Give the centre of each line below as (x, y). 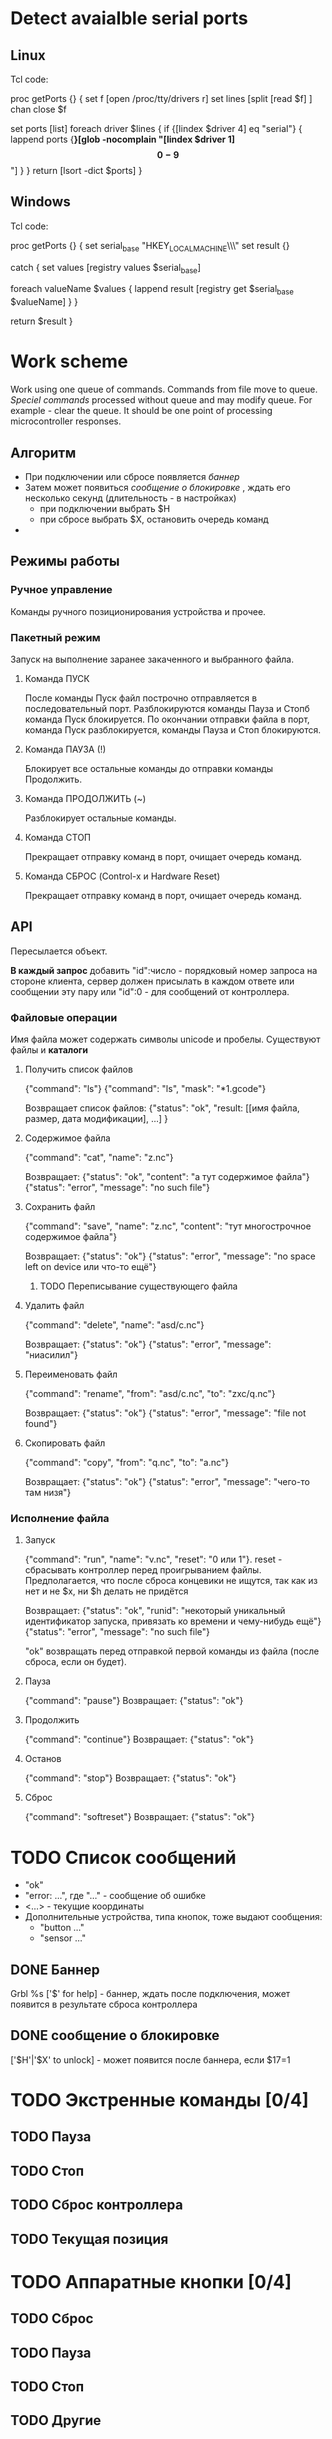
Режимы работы (65, 561)
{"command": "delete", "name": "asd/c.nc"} (114, 1325)
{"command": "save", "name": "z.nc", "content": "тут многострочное (168, 1226)
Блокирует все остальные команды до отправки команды (149, 768)
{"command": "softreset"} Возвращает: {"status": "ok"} (139, 1817)
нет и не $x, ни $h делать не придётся (106, 1591)
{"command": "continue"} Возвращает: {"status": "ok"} (139, 1739)
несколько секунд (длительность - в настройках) (130, 498)
